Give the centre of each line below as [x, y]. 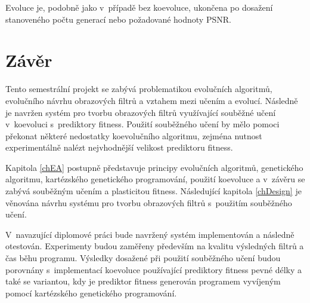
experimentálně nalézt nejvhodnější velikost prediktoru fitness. [119, 147]
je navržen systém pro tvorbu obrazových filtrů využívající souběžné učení [141, 112]
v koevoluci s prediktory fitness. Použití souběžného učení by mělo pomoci [142, 124]
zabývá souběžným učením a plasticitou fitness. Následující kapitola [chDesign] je [154, 191]
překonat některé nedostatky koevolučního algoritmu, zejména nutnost [134, 135]
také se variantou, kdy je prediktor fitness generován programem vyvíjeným [143, 281]
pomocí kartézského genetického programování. [91, 293]
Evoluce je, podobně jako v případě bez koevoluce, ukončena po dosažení [139, 7]
